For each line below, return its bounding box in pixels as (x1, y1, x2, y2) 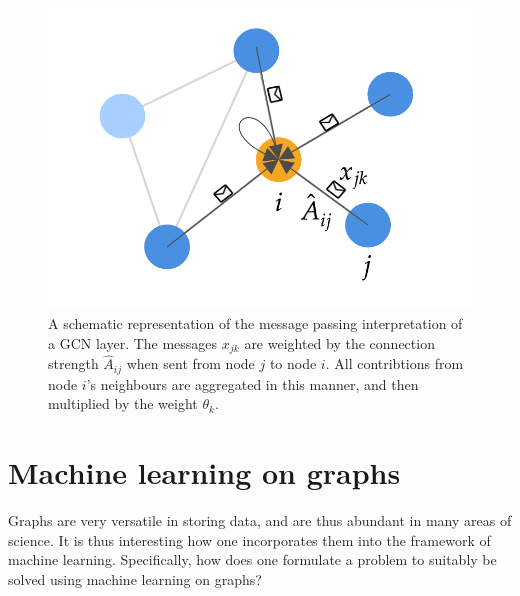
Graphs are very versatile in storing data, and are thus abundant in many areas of (8, 510, 512, 531)
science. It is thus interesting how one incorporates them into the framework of (8, 529, 491, 550)
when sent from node (126, 353, 255, 374)
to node (269, 353, 317, 374)
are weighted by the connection (244, 332, 435, 353)
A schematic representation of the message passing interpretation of (48, 313, 463, 334)
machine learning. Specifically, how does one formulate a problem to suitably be (8, 549, 497, 570)
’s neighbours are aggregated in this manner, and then (86, 373, 419, 394)
